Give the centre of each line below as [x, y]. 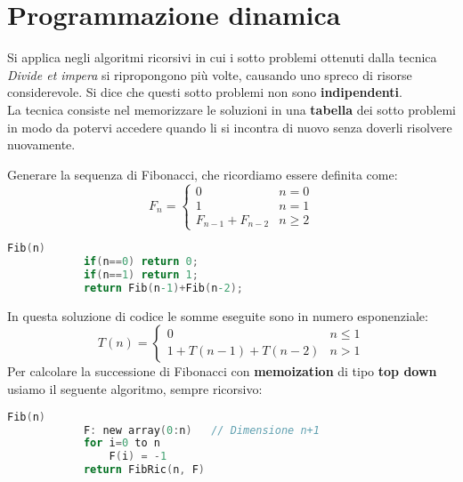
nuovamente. [41, 145]
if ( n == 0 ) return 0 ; [141, 262]
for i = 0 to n [122, 443]
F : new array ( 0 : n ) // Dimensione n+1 [201, 430]
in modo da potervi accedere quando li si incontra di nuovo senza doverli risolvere [230, 127]
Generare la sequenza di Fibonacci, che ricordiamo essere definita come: [203, 174]
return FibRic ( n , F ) [144, 470]
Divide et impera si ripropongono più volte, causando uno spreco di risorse [210, 74]
